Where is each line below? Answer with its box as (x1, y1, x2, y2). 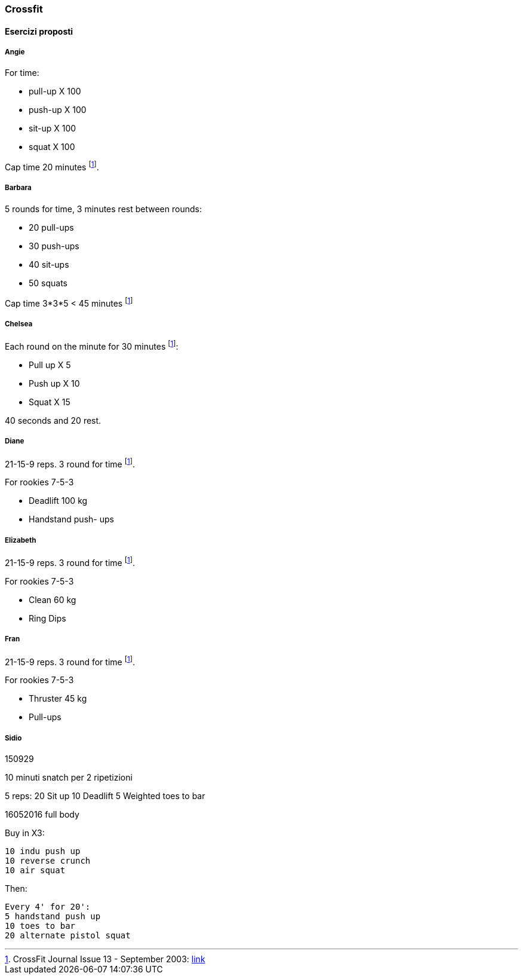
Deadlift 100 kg (29, 495, 88, 506)
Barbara (5, 183, 32, 192)
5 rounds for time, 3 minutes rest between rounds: (5, 203, 202, 214)
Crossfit (5, 3, 43, 15)
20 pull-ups (29, 222, 74, 232)
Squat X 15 (29, 396, 70, 407)
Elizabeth (5, 536, 36, 544)
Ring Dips (29, 613, 66, 623)
